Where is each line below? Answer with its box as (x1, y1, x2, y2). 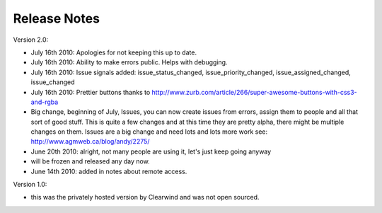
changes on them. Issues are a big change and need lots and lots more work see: (30, 127, 268, 136)
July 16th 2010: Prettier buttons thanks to (30, 88, 151, 96)
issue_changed (30, 78, 75, 86)
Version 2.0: (13, 35, 49, 44)
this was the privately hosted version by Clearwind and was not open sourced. (30, 193, 260, 202)
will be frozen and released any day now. (30, 157, 150, 166)
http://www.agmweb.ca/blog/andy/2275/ (30, 137, 150, 146)
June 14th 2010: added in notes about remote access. (30, 167, 187, 175)
